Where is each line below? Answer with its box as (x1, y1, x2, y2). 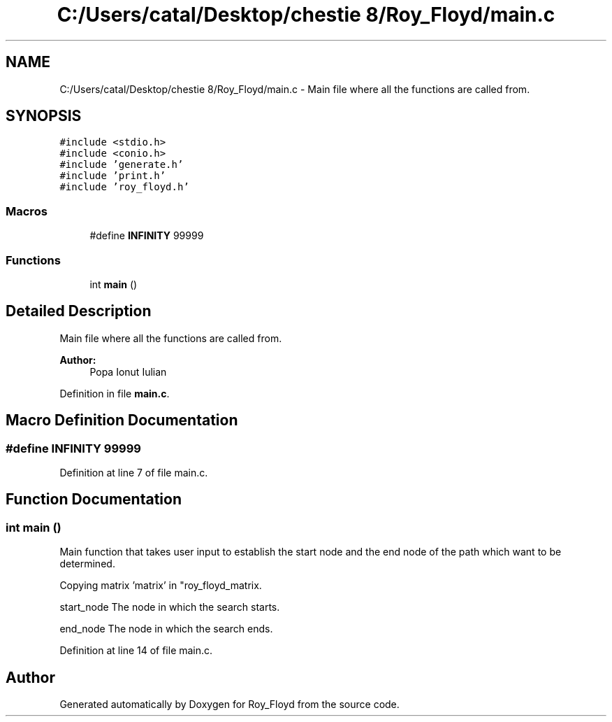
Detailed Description (6, 302, 152, 320)
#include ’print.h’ (59, 170, 166, 182)
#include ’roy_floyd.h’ (59, 181, 189, 193)
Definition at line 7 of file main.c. (59, 467, 208, 479)
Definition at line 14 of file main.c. (59, 644, 213, 657)
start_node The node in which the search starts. (59, 601, 280, 614)
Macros (6, 204, 48, 218)
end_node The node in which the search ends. (59, 623, 273, 635)
